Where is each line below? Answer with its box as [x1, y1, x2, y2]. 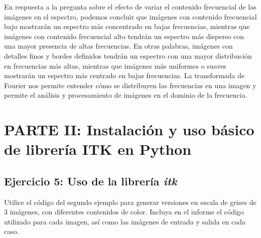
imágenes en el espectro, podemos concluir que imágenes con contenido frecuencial [4, 11, 257, 22]
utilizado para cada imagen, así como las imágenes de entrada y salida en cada [4, 216, 246, 226]
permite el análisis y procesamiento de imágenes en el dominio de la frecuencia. [4, 90, 247, 100]
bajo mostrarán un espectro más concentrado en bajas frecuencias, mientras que [4, 21, 250, 32]
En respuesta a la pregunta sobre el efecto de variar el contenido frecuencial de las [4, 2, 256, 12]
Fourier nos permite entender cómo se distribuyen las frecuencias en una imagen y [4, 80, 256, 90]
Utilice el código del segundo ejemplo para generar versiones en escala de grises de [4, 196, 256, 207]
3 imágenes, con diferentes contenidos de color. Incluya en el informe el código [4, 206, 244, 217]
